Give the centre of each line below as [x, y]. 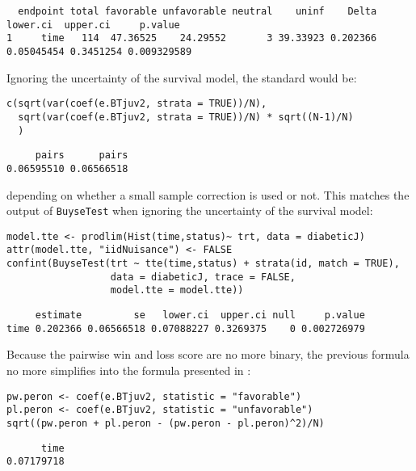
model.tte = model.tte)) [177, 290]
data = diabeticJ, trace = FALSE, [203, 277]
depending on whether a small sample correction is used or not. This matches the [208, 194]
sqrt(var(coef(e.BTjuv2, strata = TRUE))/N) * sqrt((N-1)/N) [186, 117]
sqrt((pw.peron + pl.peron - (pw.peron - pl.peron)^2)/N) [166, 423]
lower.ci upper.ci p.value [93, 25]
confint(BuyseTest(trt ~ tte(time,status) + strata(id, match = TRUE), [203, 264]
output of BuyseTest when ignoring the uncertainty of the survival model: [190, 210]
